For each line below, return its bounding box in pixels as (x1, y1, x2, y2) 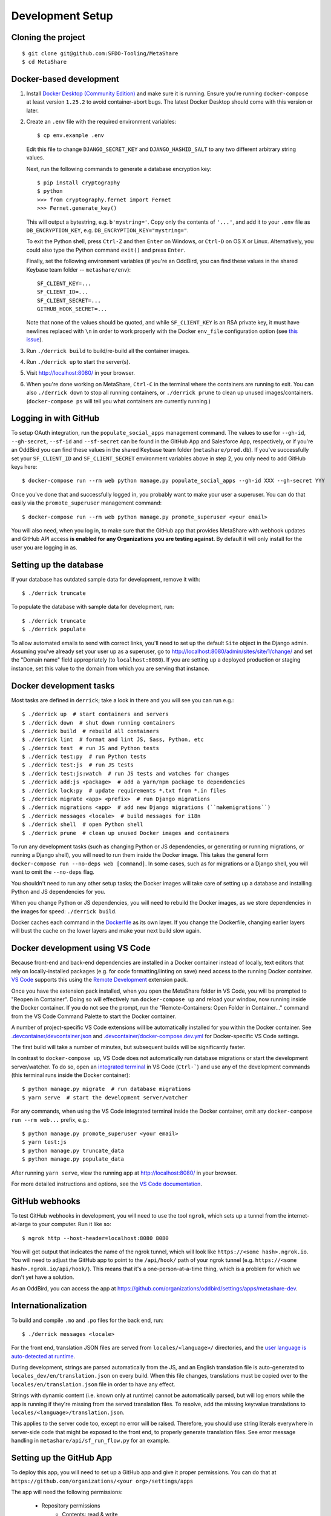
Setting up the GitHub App (11, 1453, 113, 1463)
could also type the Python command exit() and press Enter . (26, 246, 186, 253)
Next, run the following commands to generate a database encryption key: (26, 165, 212, 172)
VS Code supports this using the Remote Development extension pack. (11, 976, 188, 984)
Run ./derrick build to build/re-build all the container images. (26, 347, 190, 354)
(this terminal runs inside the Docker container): (11, 1072, 130, 1079)
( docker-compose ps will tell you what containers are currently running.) (26, 397, 211, 404)
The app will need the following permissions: (11, 1488, 123, 1495)
